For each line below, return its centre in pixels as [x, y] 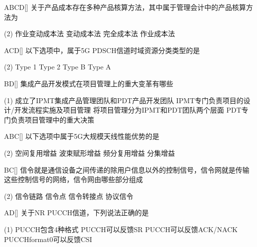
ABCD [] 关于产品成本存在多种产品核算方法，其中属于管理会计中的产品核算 [125, 7]
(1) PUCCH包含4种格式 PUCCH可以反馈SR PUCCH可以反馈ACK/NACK [121, 229]
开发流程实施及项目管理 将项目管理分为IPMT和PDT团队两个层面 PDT [128, 110]
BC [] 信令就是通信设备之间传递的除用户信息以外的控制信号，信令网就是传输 [127, 169]
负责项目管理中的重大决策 [52, 119]
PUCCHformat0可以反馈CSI [48, 239]
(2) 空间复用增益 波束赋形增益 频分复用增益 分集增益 [90, 153]
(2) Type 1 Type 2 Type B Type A [58, 67]
